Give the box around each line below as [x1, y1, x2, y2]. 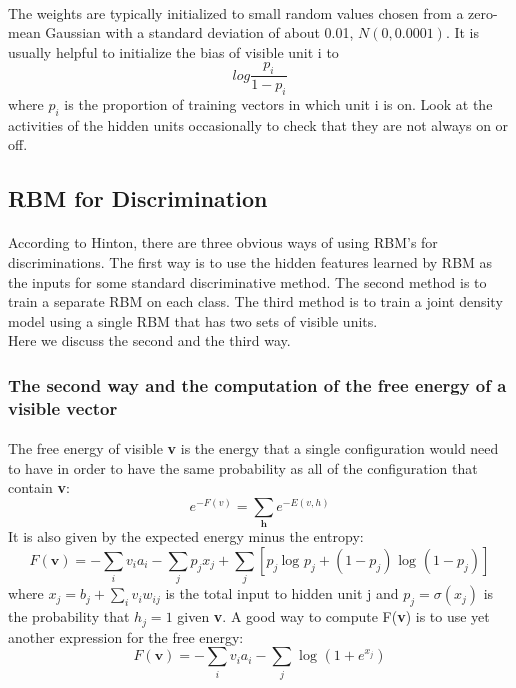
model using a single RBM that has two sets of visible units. [8, 310, 378, 331]
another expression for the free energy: [8, 626, 244, 647]
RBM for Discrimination [8, 183, 268, 214]
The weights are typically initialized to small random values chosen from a [8, 2, 464, 23]
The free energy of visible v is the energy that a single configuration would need [8, 438, 499, 459]
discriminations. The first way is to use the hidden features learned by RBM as [8, 251, 493, 272]
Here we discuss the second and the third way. [8, 330, 291, 351]
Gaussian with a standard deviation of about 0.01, [45, 22, 354, 43]
